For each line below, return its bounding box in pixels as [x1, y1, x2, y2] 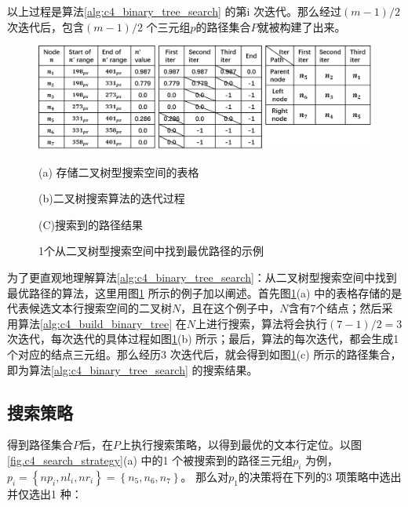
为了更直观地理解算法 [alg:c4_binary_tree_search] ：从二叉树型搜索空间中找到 [7, 269, 397, 286]
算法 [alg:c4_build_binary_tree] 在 [17, 315, 187, 331]
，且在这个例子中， [180, 300, 280, 316]
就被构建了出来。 [257, 18, 346, 35]
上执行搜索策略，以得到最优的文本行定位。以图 [120, 436, 362, 453]
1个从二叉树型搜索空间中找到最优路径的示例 [38, 243, 264, 259]
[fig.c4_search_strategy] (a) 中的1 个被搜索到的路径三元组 [7, 452, 293, 469]
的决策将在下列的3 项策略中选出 [238, 468, 402, 484]
